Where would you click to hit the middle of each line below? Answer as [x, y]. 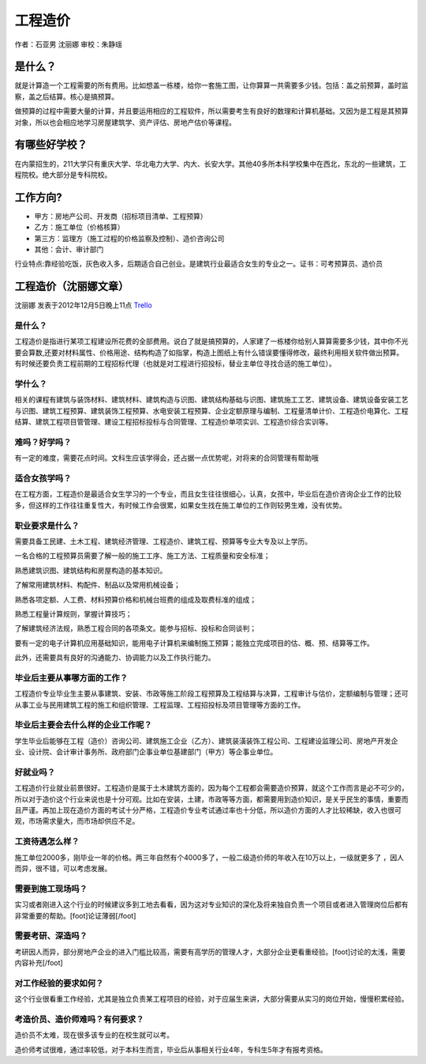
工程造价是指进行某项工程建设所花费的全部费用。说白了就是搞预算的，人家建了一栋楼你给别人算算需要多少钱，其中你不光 [211, 341]
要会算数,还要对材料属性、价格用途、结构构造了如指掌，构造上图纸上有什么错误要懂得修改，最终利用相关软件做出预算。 [209, 353]
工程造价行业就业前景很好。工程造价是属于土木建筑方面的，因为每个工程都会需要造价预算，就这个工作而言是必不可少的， [211, 788]
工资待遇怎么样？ [47, 842]
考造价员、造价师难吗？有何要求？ [79, 1019]
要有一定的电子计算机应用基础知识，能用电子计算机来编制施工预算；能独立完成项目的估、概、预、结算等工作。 [194, 643]
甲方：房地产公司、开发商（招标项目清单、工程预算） [121, 216]
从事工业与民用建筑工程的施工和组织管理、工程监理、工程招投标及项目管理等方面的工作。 [160, 704]
